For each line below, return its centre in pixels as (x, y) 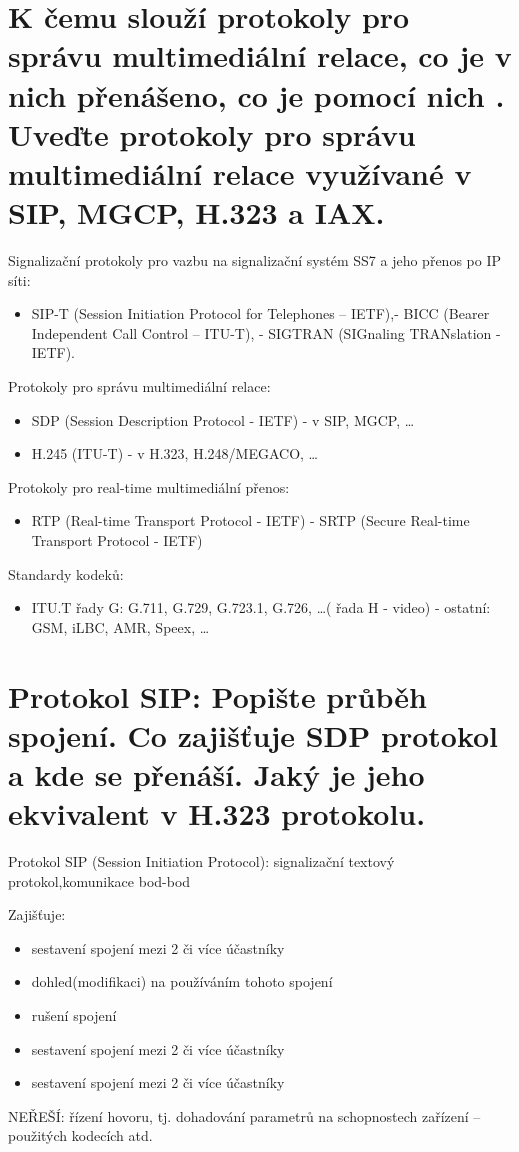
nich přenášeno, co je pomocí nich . (256, 94)
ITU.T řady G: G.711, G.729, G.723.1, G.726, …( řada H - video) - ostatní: (261, 607)
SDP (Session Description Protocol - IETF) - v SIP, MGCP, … (223, 419)
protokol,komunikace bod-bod (99, 880)
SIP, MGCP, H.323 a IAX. (196, 212)
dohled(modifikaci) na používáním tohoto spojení (182, 981)
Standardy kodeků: (66, 573)
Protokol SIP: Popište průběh (217, 695)
